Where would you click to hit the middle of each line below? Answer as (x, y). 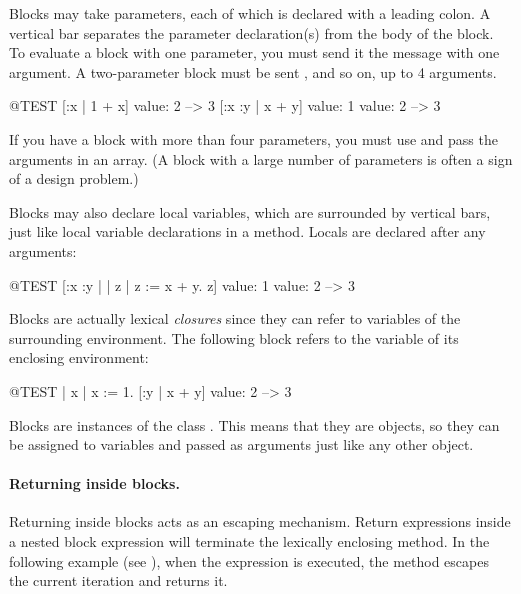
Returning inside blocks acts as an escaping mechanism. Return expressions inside (260, 521)
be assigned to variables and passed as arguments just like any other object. (241, 444)
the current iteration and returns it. (118, 580)
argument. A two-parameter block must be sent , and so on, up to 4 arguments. (253, 71)
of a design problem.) (74, 178)
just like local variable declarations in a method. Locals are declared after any (247, 231)
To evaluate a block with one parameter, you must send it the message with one (254, 52)
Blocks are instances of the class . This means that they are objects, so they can (254, 424)
